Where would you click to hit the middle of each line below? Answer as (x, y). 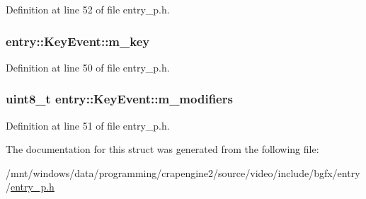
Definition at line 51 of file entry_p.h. (88, 125)
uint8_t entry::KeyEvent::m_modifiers (119, 99)
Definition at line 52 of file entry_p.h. (88, 9)
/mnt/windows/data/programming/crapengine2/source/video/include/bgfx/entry (183, 172)
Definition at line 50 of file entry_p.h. (88, 67)
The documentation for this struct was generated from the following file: (162, 149)
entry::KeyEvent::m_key (78, 41)
